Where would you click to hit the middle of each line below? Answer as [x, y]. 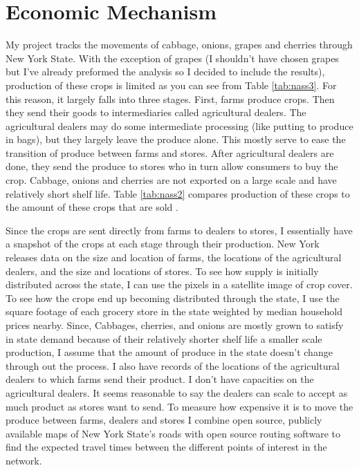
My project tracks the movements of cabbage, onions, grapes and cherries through [179, 45]
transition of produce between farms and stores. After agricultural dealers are [170, 152]
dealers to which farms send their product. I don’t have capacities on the [160, 379]
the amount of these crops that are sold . [92, 207]
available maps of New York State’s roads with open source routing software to [173, 433]
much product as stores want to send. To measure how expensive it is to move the [179, 406]
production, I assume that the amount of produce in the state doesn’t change [169, 352]
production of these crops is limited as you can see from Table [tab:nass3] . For [171, 85]
